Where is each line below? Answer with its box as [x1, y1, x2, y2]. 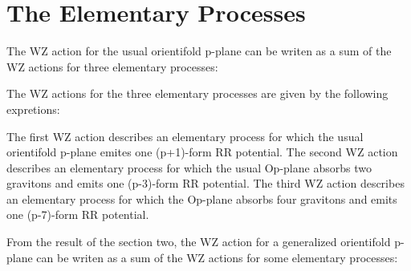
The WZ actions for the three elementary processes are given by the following [6, 85, 389, 102]
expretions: [6, 100, 60, 117]
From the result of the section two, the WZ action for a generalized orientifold [6, 233, 391, 250]
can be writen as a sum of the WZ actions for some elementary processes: [36, 249, 398, 265]
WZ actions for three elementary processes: [6, 58, 218, 75]
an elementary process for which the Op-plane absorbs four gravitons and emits [6, 190, 397, 207]
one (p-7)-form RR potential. [6, 206, 149, 223]
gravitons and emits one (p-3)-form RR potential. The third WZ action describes [6, 175, 405, 192]
